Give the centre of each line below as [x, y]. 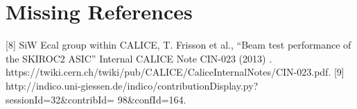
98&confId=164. [152, 99]
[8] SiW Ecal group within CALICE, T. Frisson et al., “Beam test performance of [178, 45]
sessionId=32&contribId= [60, 99]
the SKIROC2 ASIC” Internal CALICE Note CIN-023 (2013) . [139, 58]
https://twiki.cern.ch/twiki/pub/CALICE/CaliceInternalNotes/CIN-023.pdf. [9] [175, 72]
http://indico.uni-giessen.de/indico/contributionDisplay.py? [132, 85]
